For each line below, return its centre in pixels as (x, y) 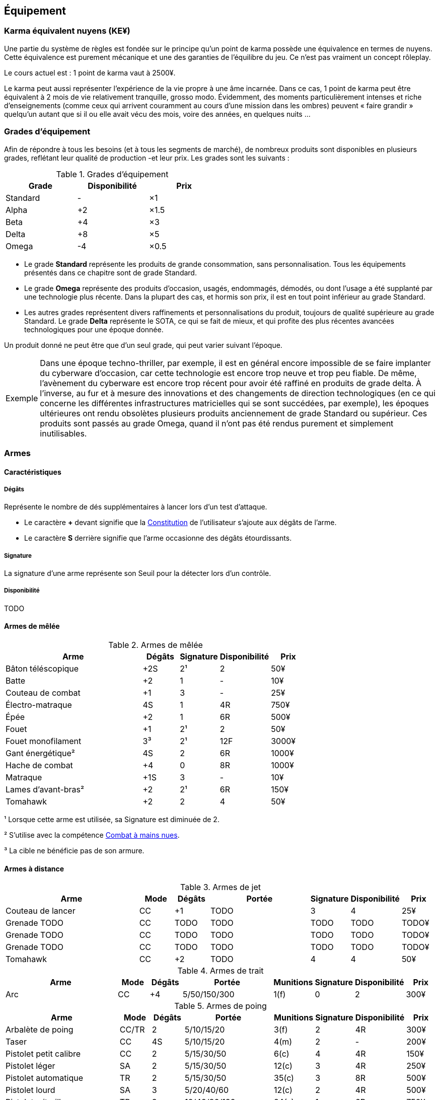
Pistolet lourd (30, 1090)
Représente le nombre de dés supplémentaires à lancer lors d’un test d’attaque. (136, 507)
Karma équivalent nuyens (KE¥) (67, 31)
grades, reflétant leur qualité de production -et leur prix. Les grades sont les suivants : (147, 158)
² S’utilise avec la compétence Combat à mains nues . (92, 835)
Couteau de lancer (41, 911)
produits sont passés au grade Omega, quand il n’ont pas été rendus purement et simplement (217, 423)
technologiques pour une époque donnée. (94, 329)
